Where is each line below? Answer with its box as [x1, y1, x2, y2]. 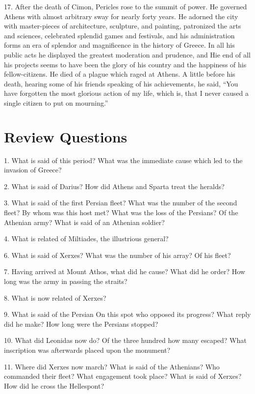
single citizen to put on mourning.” [4, 97, 108, 108]
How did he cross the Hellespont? [4, 380, 104, 391]
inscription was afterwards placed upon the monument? [4, 344, 171, 355]
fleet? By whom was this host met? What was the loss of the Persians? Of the [4, 207, 238, 218]
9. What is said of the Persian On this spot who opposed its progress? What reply [4, 309, 251, 319]
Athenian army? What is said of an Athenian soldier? [4, 217, 165, 227]
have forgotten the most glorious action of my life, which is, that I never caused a [4, 88, 249, 98]
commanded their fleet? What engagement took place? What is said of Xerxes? [4, 371, 242, 381]
